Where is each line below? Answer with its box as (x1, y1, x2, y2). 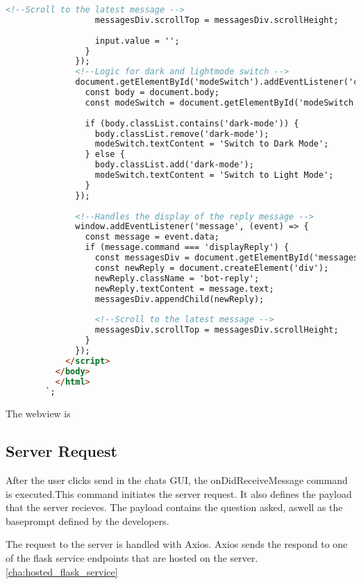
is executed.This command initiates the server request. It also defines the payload (6, 486, 352, 501)
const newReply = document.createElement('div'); (94, 262, 329, 273)
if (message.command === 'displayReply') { (85, 242, 289, 253)
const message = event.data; (85, 232, 219, 242)
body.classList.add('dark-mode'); (94, 160, 254, 170)
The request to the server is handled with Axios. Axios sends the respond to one (6, 537, 348, 551)
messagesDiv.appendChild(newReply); (94, 294, 265, 304)
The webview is (6, 406, 71, 421)
